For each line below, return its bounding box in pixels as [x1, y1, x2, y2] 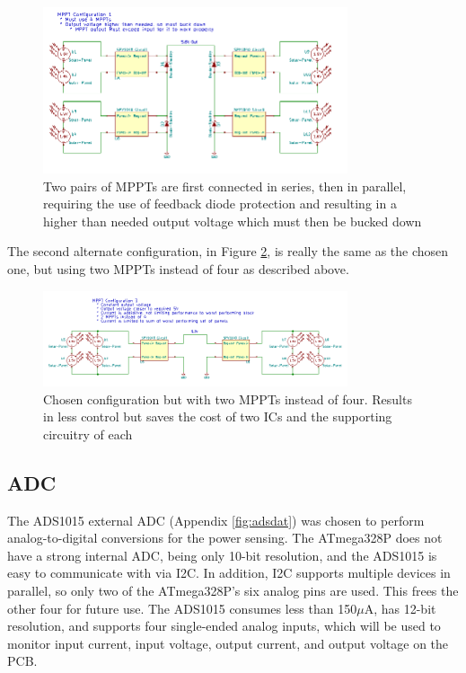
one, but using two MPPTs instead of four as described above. [7, 260, 349, 279]
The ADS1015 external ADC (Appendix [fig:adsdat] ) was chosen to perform [7, 510, 425, 529]
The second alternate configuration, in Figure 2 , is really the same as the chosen [7, 242, 449, 261]
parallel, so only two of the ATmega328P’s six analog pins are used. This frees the [7, 580, 459, 599]
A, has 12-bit [364, 598, 436, 617]
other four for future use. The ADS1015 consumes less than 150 [7, 598, 357, 617]
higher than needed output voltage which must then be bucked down [43, 211, 422, 230]
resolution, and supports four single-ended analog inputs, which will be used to [7, 616, 441, 635]
